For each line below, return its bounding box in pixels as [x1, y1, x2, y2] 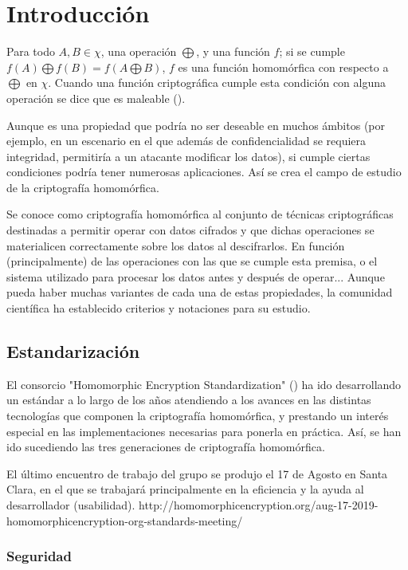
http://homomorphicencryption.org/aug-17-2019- [138, 496, 379, 513]
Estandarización [6, 339, 140, 364]
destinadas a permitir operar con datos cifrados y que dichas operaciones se [6, 222, 375, 238]
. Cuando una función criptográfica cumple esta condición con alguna [48, 74, 386, 91]
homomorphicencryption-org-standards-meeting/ [6, 512, 243, 529]
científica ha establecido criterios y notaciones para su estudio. [6, 300, 311, 316]
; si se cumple [279, 43, 345, 60]
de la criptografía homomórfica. [6, 179, 159, 195]
